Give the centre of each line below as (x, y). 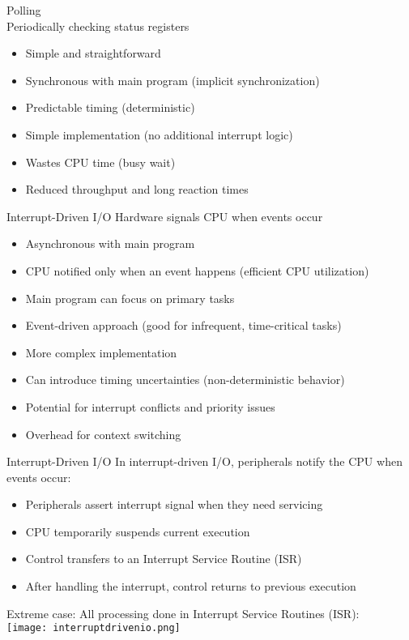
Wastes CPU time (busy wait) (100, 162)
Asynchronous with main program (110, 243)
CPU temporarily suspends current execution (138, 531)
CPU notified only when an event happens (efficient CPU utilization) (197, 270)
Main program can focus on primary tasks (130, 298)
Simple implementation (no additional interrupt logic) (159, 134)
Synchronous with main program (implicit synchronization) (173, 80)
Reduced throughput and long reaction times (137, 189)
